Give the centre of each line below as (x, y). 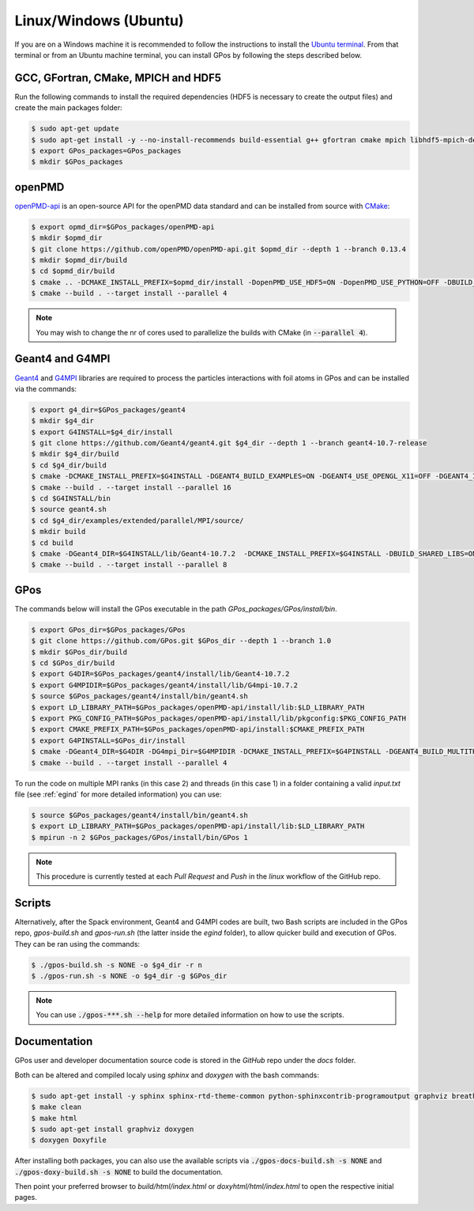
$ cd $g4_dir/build (69, 465)
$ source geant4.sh (69, 509)
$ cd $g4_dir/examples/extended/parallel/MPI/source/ (137, 520)
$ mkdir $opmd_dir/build (79, 260)
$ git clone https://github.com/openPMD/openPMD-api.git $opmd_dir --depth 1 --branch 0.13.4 (219, 249)
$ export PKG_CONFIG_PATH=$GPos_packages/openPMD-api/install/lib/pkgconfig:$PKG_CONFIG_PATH (219, 718)
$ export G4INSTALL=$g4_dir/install (102, 432)
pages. (26, 1198)
